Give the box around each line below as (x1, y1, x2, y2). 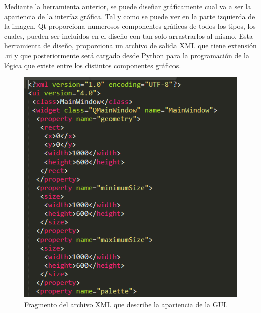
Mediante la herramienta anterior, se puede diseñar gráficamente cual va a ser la (4, 1, 251, 11)
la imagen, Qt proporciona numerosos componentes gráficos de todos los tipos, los (4, 21, 256, 31)
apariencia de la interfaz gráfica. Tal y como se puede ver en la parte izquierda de (4, 11, 255, 21)
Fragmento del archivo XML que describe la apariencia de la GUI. (24, 299, 228, 309)
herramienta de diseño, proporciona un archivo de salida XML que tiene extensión (4, 40, 257, 51)
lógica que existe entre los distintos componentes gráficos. (4, 60, 181, 70)
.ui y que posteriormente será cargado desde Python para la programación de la (4, 50, 249, 60)
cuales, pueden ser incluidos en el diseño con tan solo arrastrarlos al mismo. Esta (4, 30, 253, 41)
